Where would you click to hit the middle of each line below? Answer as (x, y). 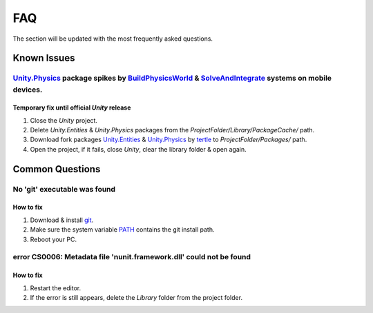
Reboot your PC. (54, 239)
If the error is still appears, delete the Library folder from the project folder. (136, 297)
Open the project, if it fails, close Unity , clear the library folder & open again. (138, 149)
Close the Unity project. (64, 120)
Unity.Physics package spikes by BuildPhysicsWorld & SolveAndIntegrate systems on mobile (172, 78)
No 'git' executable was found (64, 189)
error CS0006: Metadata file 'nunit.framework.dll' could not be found (132, 257)
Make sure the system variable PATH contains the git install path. (122, 230)
